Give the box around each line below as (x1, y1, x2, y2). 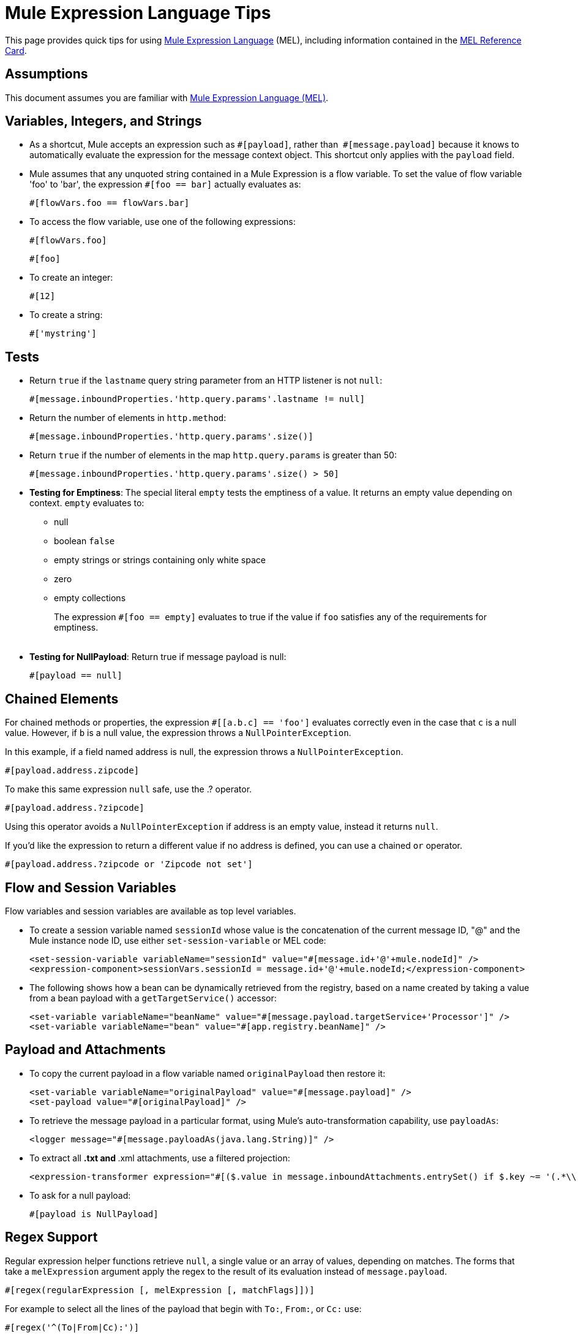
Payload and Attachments (5, 1042, 166, 1058)
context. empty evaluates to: (29, 498, 144, 509)
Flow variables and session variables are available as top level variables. (5, 905, 296, 916)
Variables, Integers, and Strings (5, 113, 202, 129)
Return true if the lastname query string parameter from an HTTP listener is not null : (29, 375, 383, 386)
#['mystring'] (29, 328, 97, 339)
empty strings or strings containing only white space (54, 555, 266, 566)
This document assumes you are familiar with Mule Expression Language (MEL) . (5, 92, 329, 103)
